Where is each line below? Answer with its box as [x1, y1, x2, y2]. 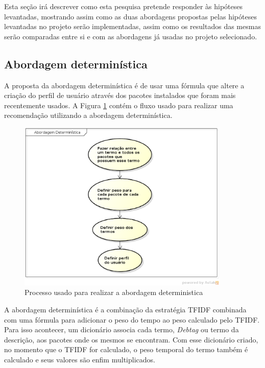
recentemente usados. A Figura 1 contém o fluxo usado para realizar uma [4, 100, 233, 110]
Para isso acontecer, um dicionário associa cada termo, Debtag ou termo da [4, 324, 239, 335]
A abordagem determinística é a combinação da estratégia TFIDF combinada [4, 304, 247, 315]
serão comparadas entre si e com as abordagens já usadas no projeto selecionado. [4, 31, 257, 41]
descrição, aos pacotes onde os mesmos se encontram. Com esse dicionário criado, [4, 334, 258, 345]
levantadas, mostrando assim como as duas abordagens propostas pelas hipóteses [4, 11, 257, 21]
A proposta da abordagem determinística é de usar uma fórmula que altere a [4, 80, 245, 90]
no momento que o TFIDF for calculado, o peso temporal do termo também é [4, 344, 248, 355]
